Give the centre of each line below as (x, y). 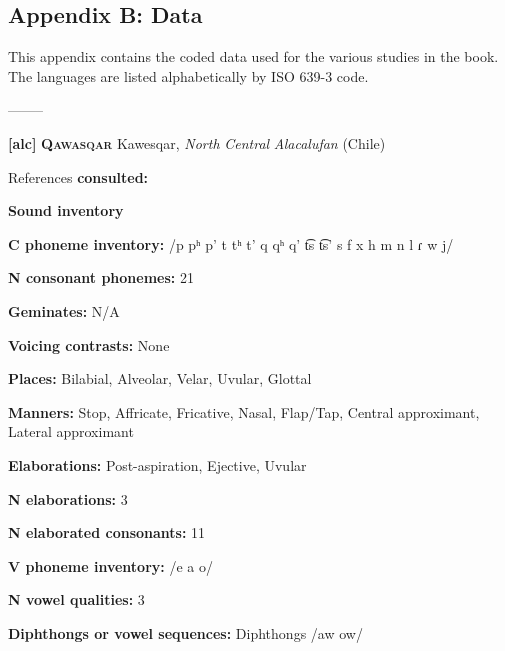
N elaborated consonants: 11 (107, 532)
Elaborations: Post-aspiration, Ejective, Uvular (157, 464)
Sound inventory (66, 210)
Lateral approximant (71, 431)
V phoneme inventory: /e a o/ (110, 565)
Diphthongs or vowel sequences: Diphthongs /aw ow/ (185, 632)
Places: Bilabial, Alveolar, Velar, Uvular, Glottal (160, 378)
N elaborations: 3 (68, 498)
